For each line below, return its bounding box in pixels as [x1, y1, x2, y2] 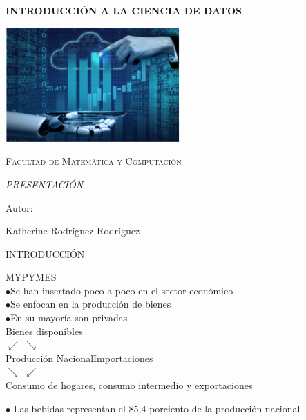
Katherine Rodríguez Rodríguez [6, 223, 140, 238]
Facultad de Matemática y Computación [6, 154, 182, 168]
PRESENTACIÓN [6, 177, 84, 191]
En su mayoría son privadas [10, 310, 128, 325]
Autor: [6, 200, 33, 214]
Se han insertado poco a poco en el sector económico [10, 283, 233, 297]
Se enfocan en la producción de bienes [10, 297, 171, 311]
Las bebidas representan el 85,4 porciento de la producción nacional [13, 401, 300, 415]
